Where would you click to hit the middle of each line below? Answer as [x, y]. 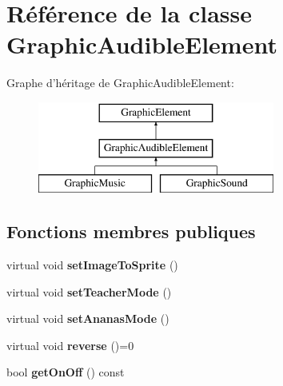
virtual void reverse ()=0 [70, 345]
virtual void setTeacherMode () [89, 291]
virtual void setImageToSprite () [92, 265]
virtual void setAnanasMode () [88, 318]
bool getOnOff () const [66, 372]
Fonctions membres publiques [131, 231]
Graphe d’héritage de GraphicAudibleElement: [120, 83]
